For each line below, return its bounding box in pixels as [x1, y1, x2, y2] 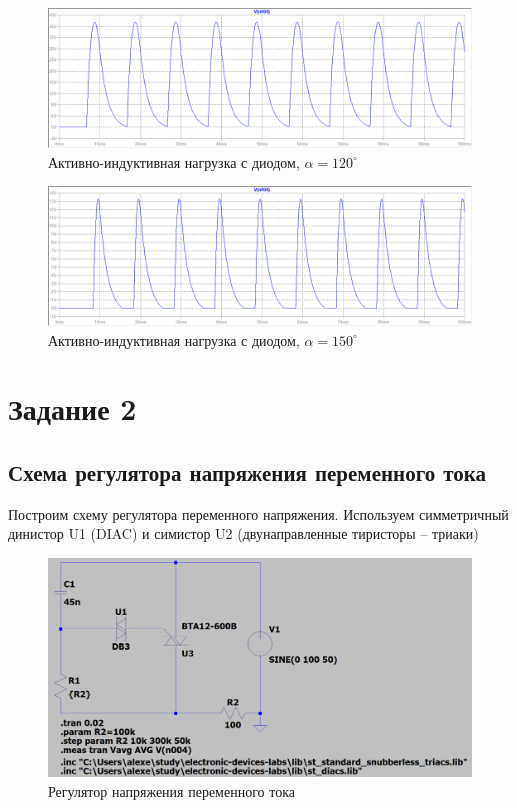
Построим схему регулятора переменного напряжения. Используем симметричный [8, 503, 509, 524]
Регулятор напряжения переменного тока [48, 780, 295, 801]
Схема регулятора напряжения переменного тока [8, 457, 487, 488]
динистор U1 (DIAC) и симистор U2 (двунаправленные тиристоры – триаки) [8, 523, 479, 544]
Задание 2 [8, 388, 137, 429]
